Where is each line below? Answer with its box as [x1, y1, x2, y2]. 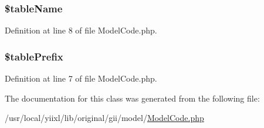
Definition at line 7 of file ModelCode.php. [5, 72, 157, 85]
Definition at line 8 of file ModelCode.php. [5, 24, 157, 36]
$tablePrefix [5, 49, 63, 63]
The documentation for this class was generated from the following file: [5, 92, 260, 104]
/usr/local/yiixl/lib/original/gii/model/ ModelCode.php [5, 112, 204, 124]
